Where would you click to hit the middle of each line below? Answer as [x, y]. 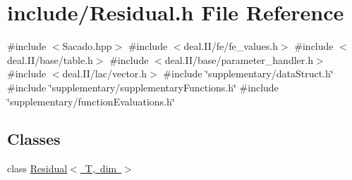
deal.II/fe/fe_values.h [231, 46]
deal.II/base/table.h [50, 59]
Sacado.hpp [87, 46]
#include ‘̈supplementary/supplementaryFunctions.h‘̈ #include [143, 87]
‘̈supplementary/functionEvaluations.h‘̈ [91, 101]
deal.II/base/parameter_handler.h [239, 59]
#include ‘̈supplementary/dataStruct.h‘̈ [248, 73]
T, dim [101, 168]
